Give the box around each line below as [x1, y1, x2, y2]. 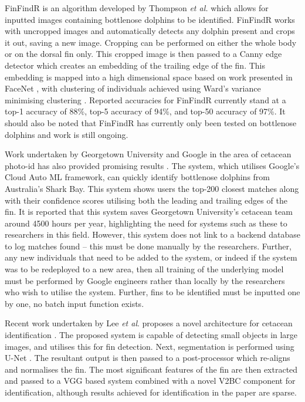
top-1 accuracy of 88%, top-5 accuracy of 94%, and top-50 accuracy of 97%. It [5, 105, 286, 117]
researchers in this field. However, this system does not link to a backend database [5, 228, 300, 241]
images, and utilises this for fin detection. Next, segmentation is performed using [5, 340, 294, 352]
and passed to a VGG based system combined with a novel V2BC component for [5, 374, 296, 387]
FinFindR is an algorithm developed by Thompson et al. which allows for [5, 2, 269, 13]
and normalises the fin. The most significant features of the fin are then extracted [5, 363, 298, 375]
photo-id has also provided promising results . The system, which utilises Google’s [5, 159, 300, 171]
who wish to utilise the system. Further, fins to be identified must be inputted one [5, 286, 300, 298]
